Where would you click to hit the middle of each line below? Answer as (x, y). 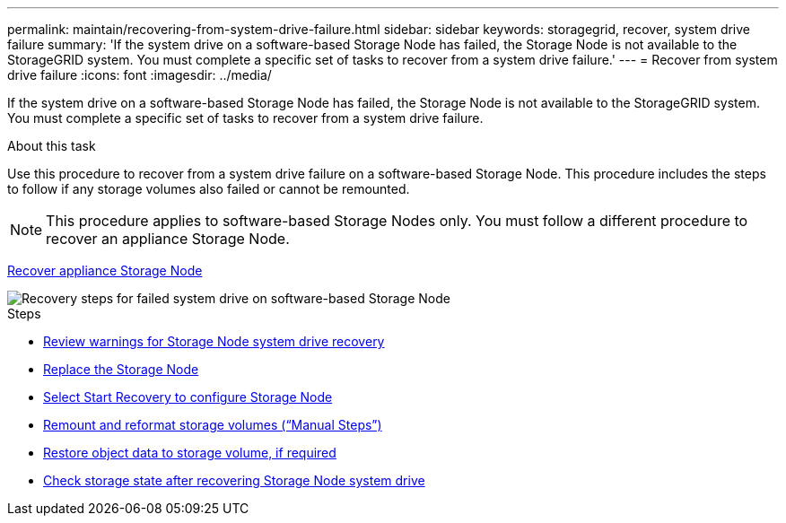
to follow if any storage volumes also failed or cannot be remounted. (209, 189)
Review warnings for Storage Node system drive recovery (214, 341)
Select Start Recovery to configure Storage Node (188, 397)
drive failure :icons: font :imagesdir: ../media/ (140, 75)
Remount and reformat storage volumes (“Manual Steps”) (213, 425)
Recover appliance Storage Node (105, 270)
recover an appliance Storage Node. (168, 239)
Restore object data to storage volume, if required (190, 453)
